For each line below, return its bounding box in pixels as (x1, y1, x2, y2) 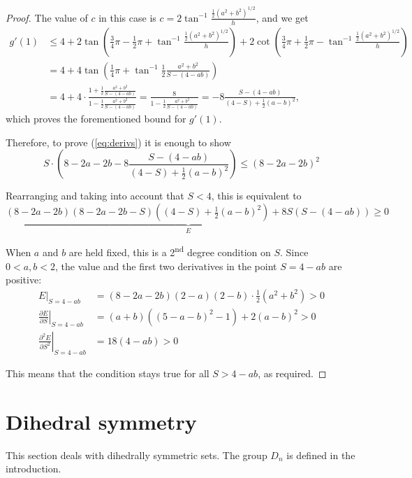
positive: (6, 272, 42, 287)
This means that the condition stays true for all (6, 365, 209, 380)
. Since (280, 245, 309, 260)
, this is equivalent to (211, 188, 302, 203)
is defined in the (286, 447, 355, 462)
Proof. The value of (6, 10, 88, 24)
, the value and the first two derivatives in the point (54, 258, 277, 273)
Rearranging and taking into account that (6, 188, 184, 203)
